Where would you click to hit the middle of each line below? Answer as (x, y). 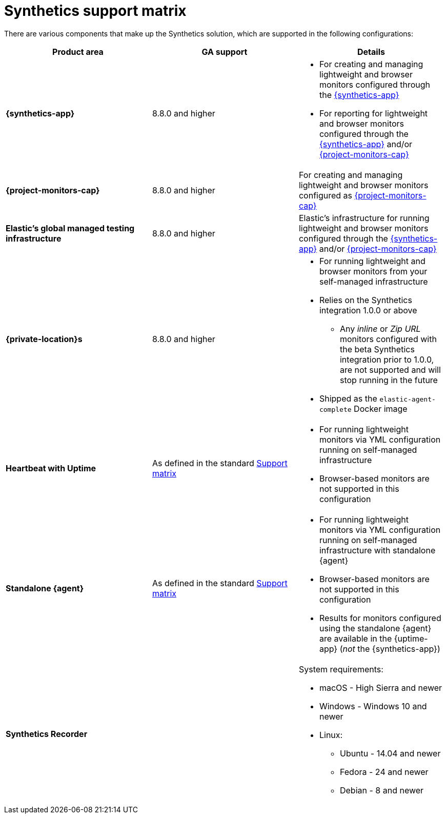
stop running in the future (389, 380)
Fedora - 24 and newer (384, 772)
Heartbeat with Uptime (51, 468)
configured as (326, 195)
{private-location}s (44, 339)
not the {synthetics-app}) (391, 649)
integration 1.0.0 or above (368, 310)
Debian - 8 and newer (382, 790)
